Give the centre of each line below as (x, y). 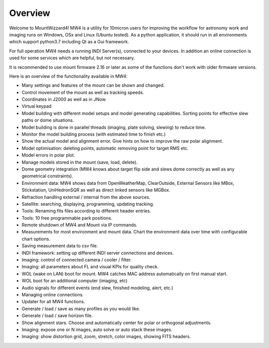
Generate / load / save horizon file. (57, 316)
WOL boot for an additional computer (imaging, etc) (75, 281)
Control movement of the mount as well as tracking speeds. (83, 92)
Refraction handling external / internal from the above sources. (86, 197)
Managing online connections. (53, 295)
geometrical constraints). (47, 176)
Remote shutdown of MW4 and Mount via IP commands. (79, 225)
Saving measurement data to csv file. (60, 246)
